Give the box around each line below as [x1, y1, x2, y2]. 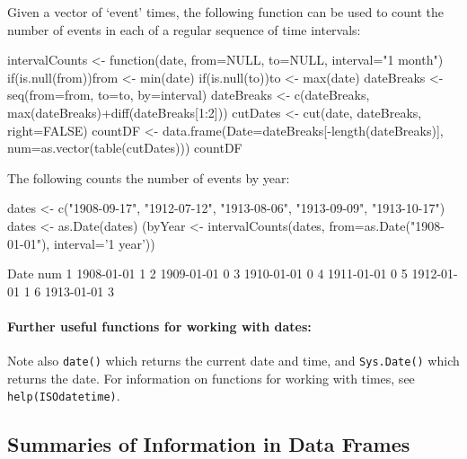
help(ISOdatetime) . [7, 386, 120, 405]
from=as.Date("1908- [329, 216, 445, 234]
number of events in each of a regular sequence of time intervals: [7, 20, 361, 39]
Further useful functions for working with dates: [7, 316, 312, 335]
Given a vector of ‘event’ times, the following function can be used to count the [7, 3, 444, 21]
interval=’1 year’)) [53, 234, 155, 252]
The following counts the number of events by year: [7, 168, 290, 187]
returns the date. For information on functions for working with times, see [7, 368, 415, 387]
